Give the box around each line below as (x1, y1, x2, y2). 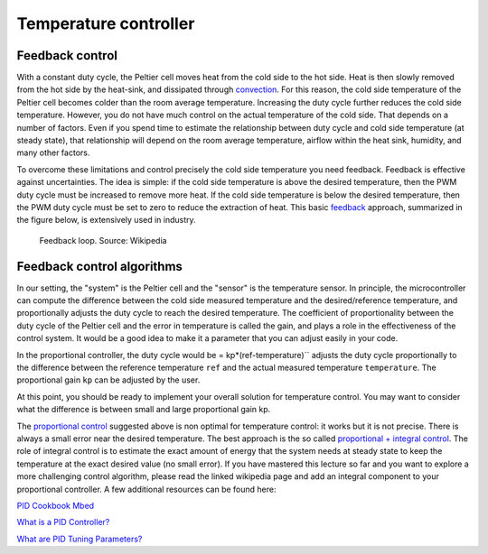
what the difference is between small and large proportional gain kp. (16, 404, 271, 415)
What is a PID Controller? (16, 517, 110, 528)
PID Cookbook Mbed (16, 500, 95, 511)
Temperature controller (16, 14, 195, 33)
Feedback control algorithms (16, 258, 183, 274)
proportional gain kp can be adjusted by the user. (16, 374, 201, 385)
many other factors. (16, 147, 90, 158)
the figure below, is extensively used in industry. (16, 215, 196, 226)
